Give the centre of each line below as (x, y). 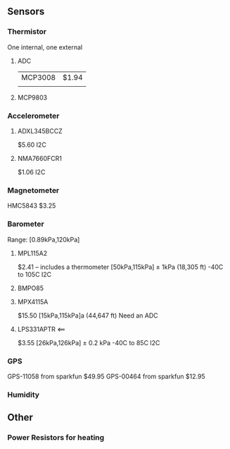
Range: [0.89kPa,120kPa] (44, 239)
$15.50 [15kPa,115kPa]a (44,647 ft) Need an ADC (88, 315)
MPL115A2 (32, 253)
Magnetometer (33, 190)
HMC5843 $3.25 (32, 206)
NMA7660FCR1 (39, 158)
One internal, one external (45, 47)
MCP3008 (38, 77)
